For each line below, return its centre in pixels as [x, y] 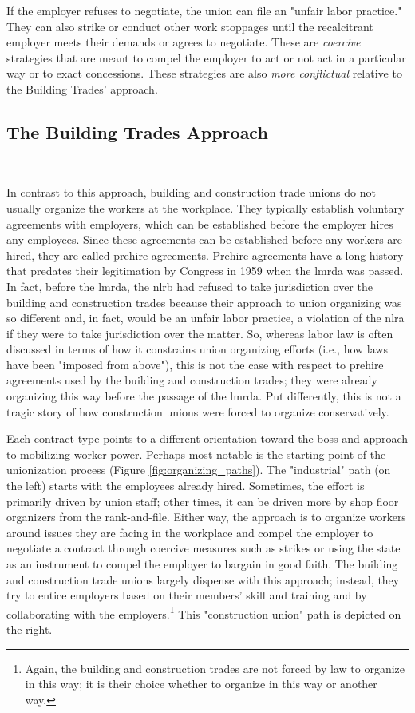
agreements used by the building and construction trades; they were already [192, 380]
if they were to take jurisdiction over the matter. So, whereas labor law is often [200, 333]
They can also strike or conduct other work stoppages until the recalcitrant [190, 26]
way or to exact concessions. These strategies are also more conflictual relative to [204, 73]
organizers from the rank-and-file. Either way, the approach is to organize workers [206, 517]
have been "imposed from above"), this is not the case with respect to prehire [195, 364]
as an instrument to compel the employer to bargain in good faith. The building [202, 564]
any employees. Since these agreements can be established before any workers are [205, 239]
